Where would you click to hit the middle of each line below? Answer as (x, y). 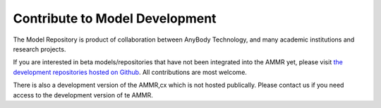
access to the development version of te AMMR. (83, 95)
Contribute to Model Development (115, 18)
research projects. (40, 49)
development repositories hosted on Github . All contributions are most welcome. (130, 72)
